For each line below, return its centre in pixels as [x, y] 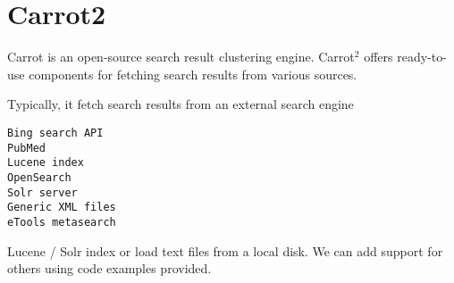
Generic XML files [62, 208]
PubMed [26, 148]
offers [378, 57]
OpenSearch [39, 177]
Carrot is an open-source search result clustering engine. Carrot [181, 57]
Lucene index [46, 163]
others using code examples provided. [109, 268]
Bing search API [55, 133]
